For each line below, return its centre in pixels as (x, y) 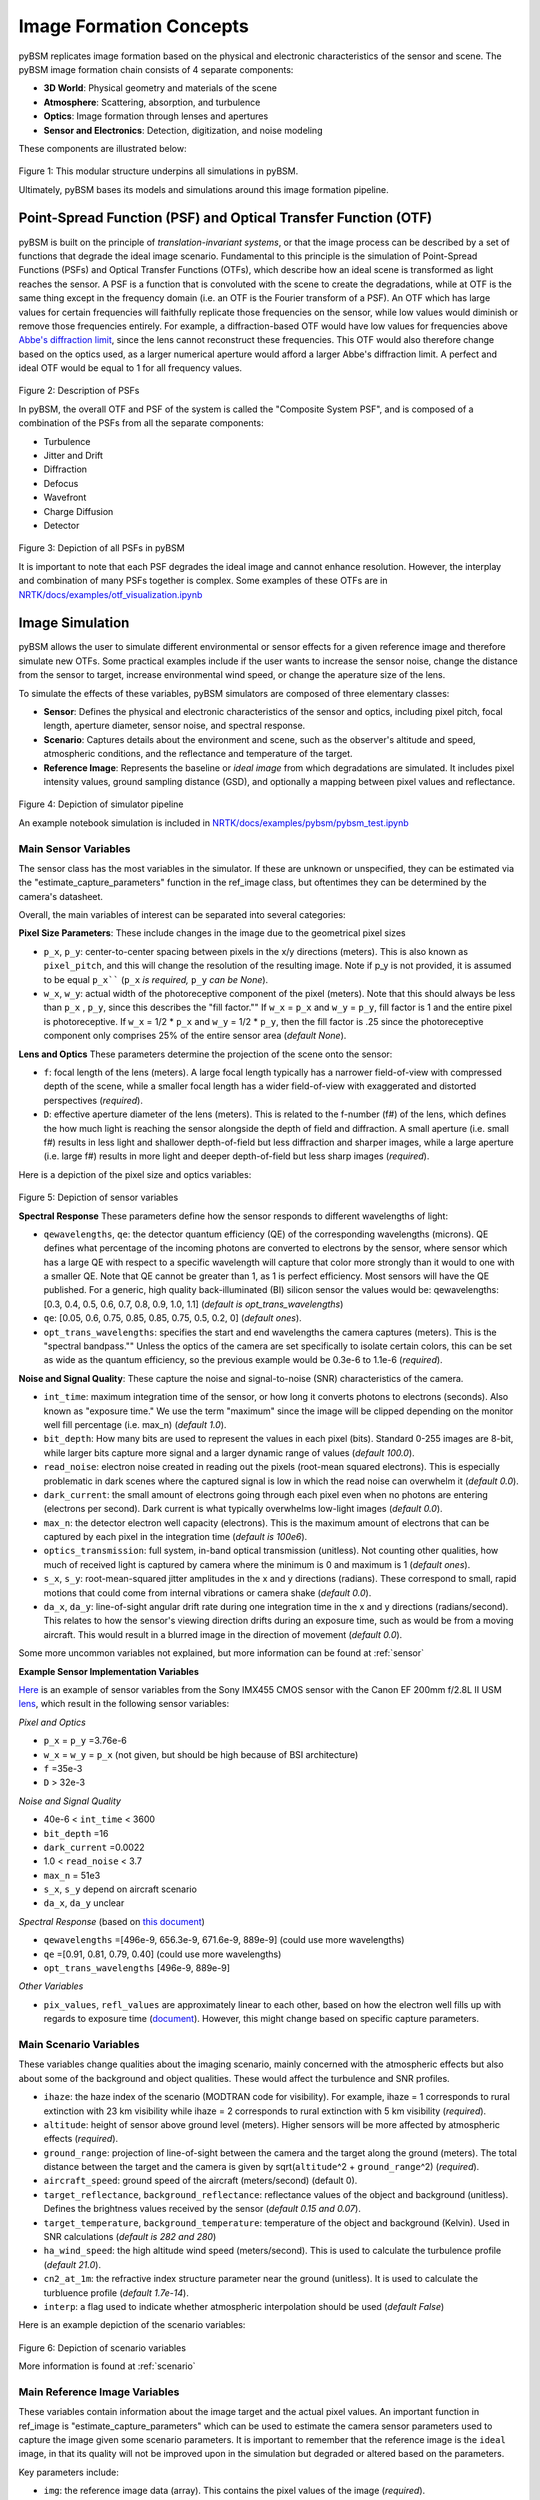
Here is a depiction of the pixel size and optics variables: (135, 1174)
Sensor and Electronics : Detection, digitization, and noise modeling (183, 130)
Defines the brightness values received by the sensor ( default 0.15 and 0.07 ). (202, 2209)
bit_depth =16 (76, 1833)
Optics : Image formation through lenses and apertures (156, 116)
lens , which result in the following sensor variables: (124, 1704)
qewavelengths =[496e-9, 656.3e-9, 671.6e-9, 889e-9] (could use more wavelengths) (224, 1940)
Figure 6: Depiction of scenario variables (102, 2347)
